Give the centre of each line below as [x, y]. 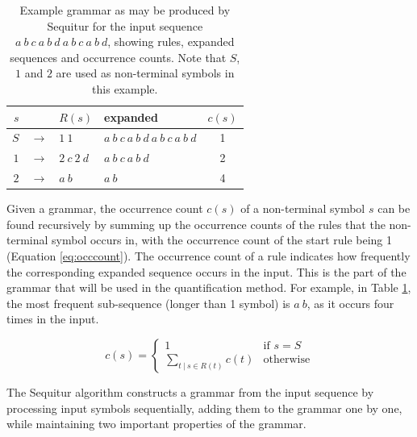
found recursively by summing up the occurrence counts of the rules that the [196, 224]
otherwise [287, 360]
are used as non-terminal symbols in [145, 73]
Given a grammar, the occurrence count [105, 208]
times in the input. [53, 319]
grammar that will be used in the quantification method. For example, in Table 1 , [209, 287]
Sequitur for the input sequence [125, 25]
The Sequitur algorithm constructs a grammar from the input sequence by [190, 391]
